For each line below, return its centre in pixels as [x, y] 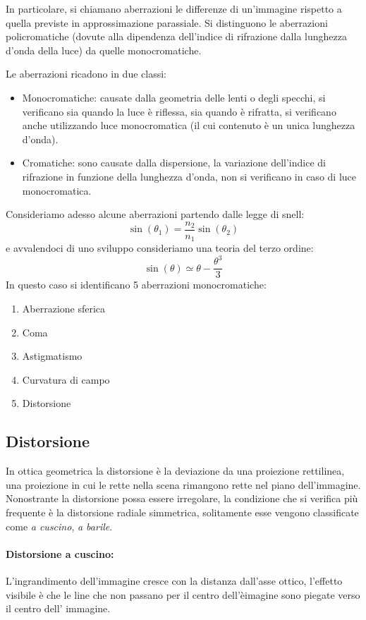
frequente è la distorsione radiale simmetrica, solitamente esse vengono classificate [182, 512]
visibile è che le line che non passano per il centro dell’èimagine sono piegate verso [183, 594]
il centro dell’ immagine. [58, 608]
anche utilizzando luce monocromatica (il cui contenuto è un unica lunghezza [189, 125]
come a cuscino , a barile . [59, 526]
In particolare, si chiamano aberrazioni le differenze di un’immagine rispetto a [174, 8]
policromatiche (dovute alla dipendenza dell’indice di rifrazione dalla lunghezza [176, 36]
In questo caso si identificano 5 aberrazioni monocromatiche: [136, 285]
